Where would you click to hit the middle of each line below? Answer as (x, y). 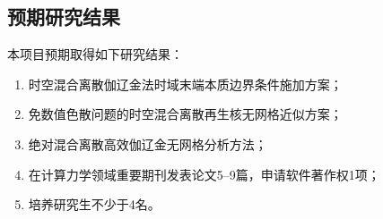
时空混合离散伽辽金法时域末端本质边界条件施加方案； (185, 84)
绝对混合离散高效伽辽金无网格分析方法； (148, 143)
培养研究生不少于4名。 (94, 204)
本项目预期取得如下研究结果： (95, 54)
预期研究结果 (64, 17)
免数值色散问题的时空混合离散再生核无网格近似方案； (185, 114)
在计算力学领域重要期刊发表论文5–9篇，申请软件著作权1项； (204, 174)
